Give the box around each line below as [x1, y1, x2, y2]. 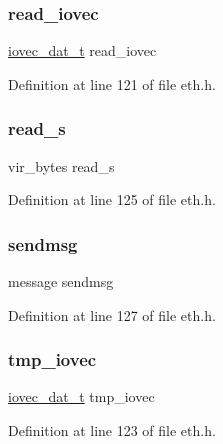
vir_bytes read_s [8, 155, 115, 176]
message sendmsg [8, 271, 114, 292]
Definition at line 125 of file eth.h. [8, 189, 216, 210]
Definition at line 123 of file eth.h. [8, 420, 216, 441]
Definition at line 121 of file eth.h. [8, 73, 216, 94]
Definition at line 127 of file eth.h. [8, 304, 216, 325]
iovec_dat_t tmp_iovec [8, 386, 155, 407]
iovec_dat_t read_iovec [8, 40, 157, 61]
